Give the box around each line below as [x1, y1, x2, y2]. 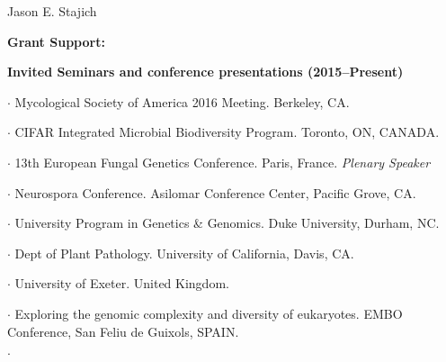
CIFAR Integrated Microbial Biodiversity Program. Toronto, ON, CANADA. [14, 122, 440, 141]
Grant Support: [7, 32, 105, 50]
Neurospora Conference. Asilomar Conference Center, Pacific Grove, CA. [14, 183, 416, 202]
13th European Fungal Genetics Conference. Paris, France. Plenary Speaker [14, 152, 431, 171]
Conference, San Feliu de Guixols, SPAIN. [7, 321, 239, 340]
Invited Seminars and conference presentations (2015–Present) [7, 62, 404, 81]
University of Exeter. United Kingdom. [14, 274, 229, 293]
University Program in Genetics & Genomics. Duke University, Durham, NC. [14, 213, 440, 232]
